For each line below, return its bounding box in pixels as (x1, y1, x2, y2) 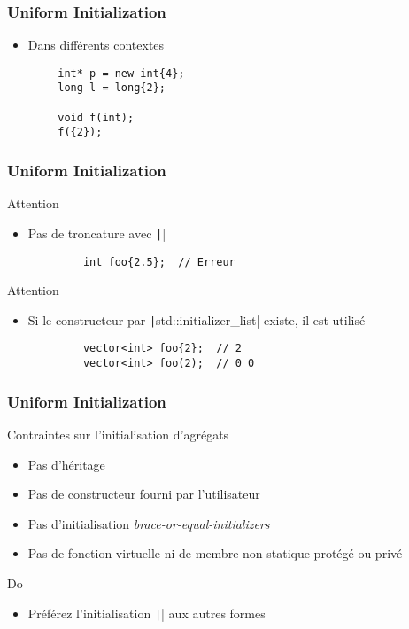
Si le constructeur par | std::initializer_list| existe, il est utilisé (27, 310, 366, 329)
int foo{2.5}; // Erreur (82, 255, 235, 268)
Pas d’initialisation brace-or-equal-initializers (27, 514, 270, 532)
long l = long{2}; (58, 82, 166, 95)
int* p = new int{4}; (58, 66, 185, 80)
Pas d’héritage (27, 454, 105, 473)
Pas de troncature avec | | (27, 223, 166, 242)
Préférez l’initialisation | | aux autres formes (27, 603, 266, 622)
